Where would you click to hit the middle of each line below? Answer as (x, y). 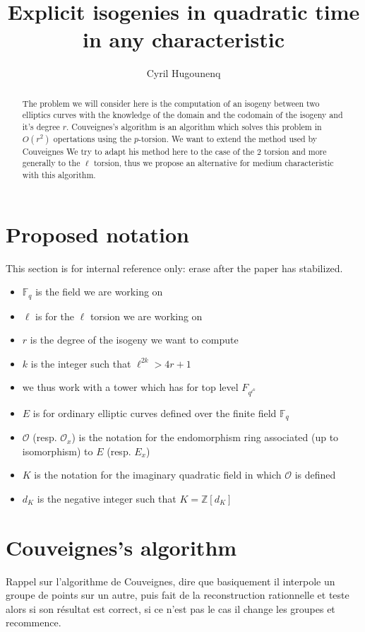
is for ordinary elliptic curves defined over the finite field (155, 412)
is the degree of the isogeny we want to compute (134, 340)
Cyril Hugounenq (184, 73)
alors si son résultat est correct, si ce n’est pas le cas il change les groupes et (170, 608)
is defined (315, 475)
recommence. (34, 622)
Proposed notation (97, 234)
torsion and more (295, 151)
